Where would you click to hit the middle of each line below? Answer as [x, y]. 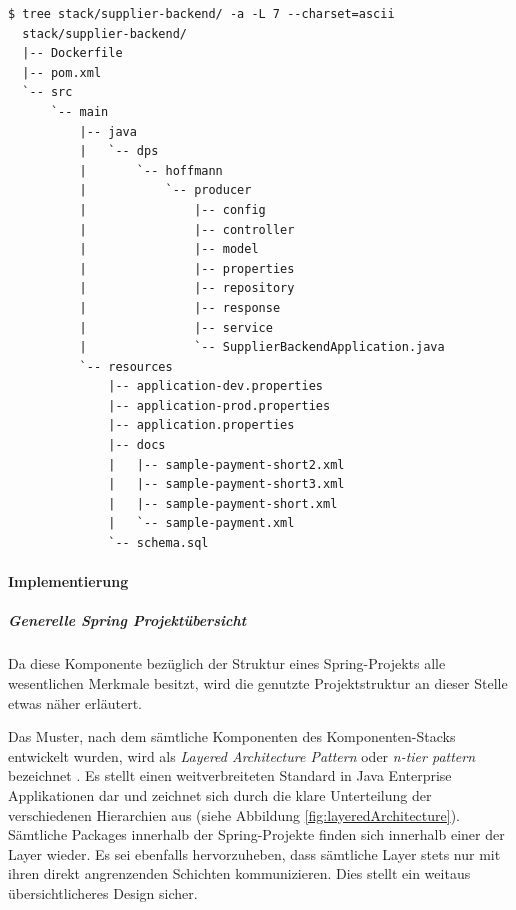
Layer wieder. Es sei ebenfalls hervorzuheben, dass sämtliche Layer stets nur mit [254, 853]
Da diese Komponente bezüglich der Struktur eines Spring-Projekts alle [227, 663]
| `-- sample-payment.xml [201, 523]
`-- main [79, 111]
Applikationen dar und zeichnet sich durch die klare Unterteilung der [220, 794]
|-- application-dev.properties [215, 386]
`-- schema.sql [158, 543]
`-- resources [126, 366]
